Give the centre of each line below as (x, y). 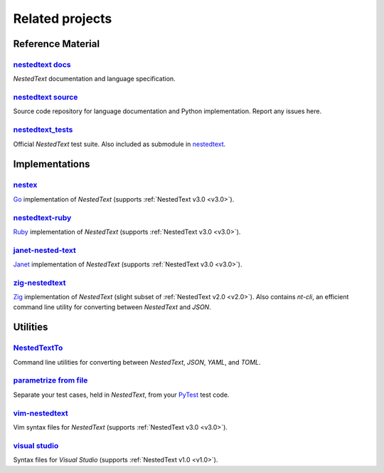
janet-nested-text (44, 250)
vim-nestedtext (41, 413)
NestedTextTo (38, 348)
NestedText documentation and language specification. (94, 79)
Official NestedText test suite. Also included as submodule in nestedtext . (119, 144)
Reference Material (56, 44)
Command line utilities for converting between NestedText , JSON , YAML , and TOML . (137, 362)
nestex (25, 185)
